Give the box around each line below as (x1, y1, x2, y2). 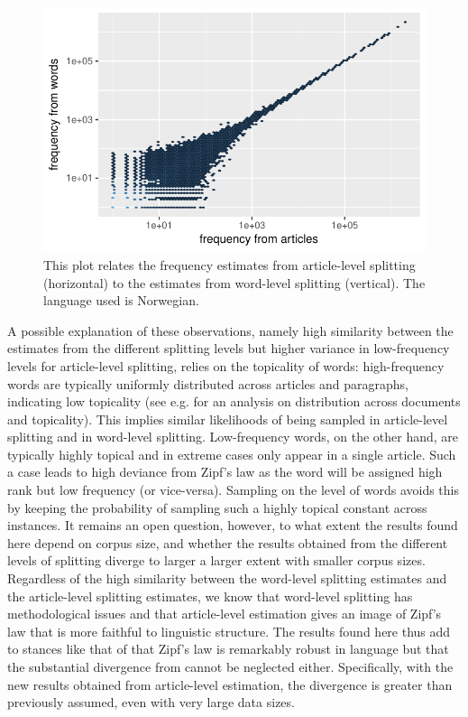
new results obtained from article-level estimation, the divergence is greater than (7, 675, 453, 694)
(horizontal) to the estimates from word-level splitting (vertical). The (43, 273, 426, 292)
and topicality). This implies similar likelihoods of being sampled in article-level (7, 409, 448, 428)
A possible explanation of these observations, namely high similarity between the (7, 321, 454, 340)
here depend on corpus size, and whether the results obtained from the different (7, 533, 448, 552)
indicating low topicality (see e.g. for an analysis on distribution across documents (7, 392, 461, 411)
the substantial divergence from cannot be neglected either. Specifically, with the (7, 657, 454, 676)
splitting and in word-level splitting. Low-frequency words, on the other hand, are (7, 427, 458, 446)
